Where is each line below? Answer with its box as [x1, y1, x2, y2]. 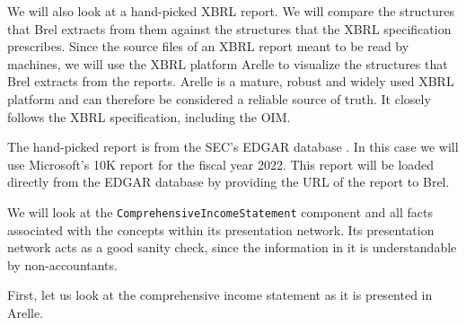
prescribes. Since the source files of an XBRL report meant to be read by [7, 37, 409, 56]
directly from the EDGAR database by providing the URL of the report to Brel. [7, 172, 450, 191]
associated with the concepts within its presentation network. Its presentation [7, 220, 435, 239]
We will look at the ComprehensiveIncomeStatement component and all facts [7, 202, 433, 221]
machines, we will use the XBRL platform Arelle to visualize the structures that [7, 54, 448, 73]
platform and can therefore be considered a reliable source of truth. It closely [7, 89, 431, 108]
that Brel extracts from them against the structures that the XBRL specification [7, 19, 452, 38]
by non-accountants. [7, 255, 118, 274]
